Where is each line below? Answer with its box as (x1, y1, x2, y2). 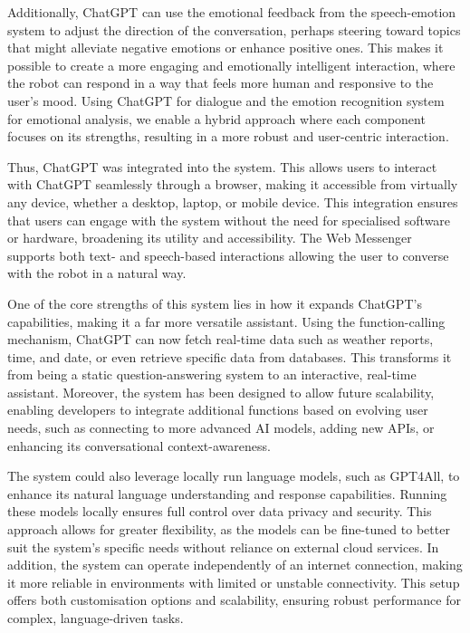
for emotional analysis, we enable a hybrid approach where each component (7, 109, 426, 128)
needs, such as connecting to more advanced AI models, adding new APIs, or (7, 418, 435, 437)
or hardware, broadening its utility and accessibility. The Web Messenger (7, 228, 412, 247)
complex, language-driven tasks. (7, 609, 184, 627)
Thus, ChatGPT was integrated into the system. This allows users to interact (7, 157, 437, 176)
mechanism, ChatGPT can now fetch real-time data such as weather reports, (7, 330, 434, 349)
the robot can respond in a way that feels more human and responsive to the (7, 73, 434, 92)
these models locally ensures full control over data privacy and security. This (7, 502, 432, 521)
